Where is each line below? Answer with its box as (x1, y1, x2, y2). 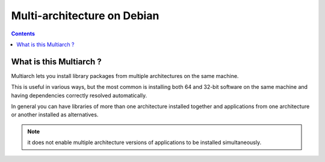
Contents (11, 30, 36, 37)
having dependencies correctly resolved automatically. (11, 92, 147, 99)
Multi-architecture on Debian (11, 9, 159, 22)
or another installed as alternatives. (11, 111, 99, 118)
